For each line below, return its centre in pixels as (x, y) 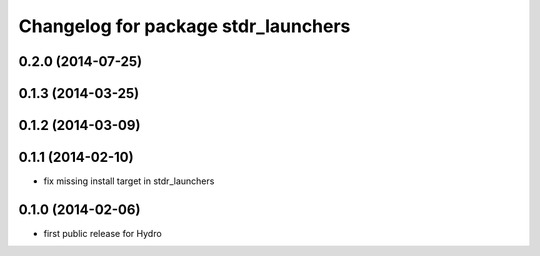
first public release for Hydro (102, 234)
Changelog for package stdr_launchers (184, 26)
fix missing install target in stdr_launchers (129, 181)
